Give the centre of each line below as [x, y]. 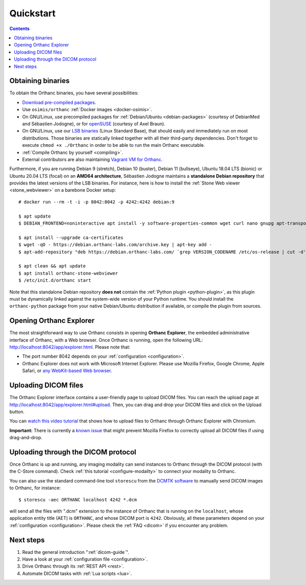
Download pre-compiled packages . [59, 102]
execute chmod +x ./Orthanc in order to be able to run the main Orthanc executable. [113, 145]
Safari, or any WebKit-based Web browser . [67, 371]
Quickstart [33, 13]
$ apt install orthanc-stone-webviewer [68, 273]
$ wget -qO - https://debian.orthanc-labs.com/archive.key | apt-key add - [115, 245]
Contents [20, 29]
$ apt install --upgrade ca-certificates [71, 237]
